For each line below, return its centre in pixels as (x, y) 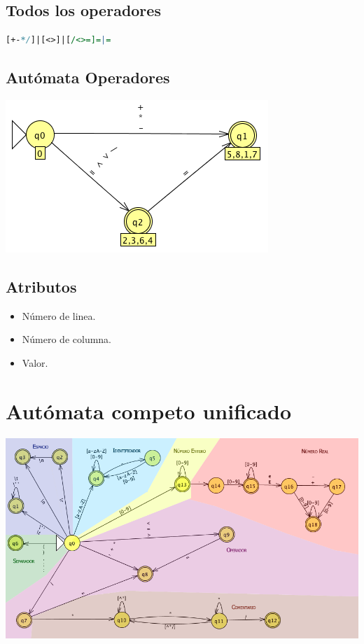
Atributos (41, 286)
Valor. (35, 362)
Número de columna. (67, 339)
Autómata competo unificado (148, 411)
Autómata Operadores (88, 77)
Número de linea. (59, 315)
